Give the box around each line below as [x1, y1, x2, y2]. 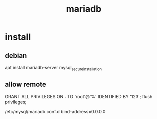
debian [5, 51, 27, 60]
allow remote [5, 80, 46, 89]
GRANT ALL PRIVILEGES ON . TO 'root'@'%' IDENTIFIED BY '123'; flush [5, 93, 153, 99]
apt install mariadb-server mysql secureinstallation [5, 65, 102, 72]
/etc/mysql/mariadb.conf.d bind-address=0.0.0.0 [5, 108, 106, 114]
